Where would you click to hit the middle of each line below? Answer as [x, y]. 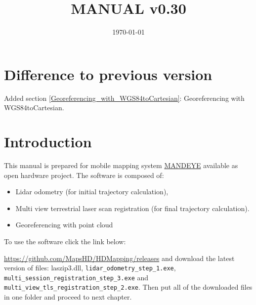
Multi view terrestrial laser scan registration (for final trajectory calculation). [132, 208]
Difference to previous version [108, 74]
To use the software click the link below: [65, 241]
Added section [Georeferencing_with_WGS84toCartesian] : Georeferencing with [124, 98]
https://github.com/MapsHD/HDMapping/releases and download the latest [119, 258]
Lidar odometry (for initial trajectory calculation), [92, 192]
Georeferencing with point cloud [64, 225]
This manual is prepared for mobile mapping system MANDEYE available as [121, 165]
